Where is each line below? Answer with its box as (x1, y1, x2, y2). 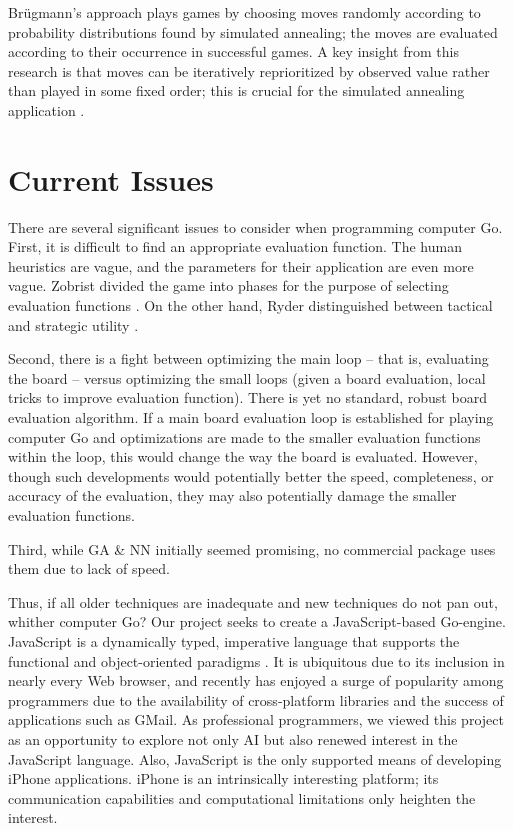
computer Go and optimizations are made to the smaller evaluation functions (8, 426, 481, 447)
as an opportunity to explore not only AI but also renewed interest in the (8, 728, 458, 749)
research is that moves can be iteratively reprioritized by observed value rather (8, 60, 490, 81)
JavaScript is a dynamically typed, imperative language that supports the (8, 630, 460, 651)
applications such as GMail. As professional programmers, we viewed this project (8, 709, 504, 730)
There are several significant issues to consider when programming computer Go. (8, 216, 503, 237)
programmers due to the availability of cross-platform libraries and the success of (8, 689, 504, 710)
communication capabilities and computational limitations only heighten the (8, 787, 476, 808)
